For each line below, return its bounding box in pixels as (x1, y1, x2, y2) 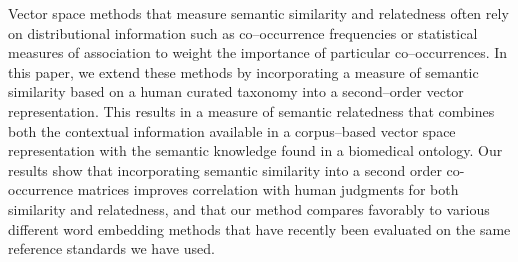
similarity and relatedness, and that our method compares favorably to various (8, 198, 490, 219)
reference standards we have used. (8, 238, 215, 259)
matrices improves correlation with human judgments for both (77, 179, 459, 200)
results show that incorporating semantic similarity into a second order (8, 159, 442, 180)
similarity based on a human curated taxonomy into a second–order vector (8, 81, 464, 102)
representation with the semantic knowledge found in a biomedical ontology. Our (8, 140, 503, 161)
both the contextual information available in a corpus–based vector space (8, 120, 456, 141)
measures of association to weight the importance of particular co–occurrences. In (8, 42, 508, 63)
